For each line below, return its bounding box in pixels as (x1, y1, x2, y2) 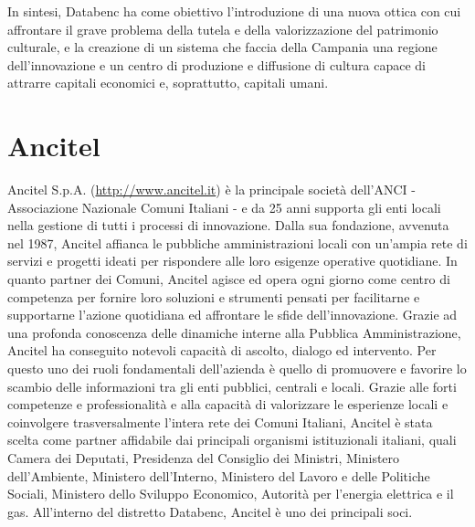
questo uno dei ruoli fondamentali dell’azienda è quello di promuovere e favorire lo (7, 359, 467, 378)
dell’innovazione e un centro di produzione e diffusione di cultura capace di (7, 55, 426, 74)
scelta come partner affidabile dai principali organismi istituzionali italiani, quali (7, 430, 457, 449)
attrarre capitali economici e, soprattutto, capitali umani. (7, 73, 329, 92)
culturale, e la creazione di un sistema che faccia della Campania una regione (7, 37, 438, 57)
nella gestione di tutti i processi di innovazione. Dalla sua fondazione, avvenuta (7, 216, 449, 235)
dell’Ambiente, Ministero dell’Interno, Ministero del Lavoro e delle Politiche (7, 466, 430, 485)
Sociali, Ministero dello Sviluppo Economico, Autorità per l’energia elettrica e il (7, 484, 454, 503)
